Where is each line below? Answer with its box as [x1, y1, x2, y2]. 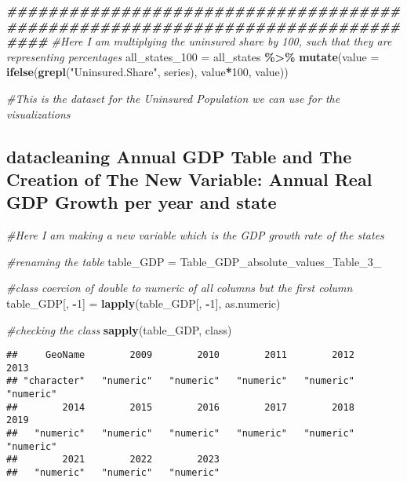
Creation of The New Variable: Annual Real [6, 166, 372, 191]
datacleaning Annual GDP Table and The [6, 144, 352, 168]
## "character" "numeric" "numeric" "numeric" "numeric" [6, 375, 354, 387]
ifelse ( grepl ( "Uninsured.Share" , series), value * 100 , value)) [6, 64, 289, 80]
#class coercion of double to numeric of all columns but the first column [6, 279, 353, 296]
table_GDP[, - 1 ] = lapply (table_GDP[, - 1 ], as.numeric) [6, 294, 281, 311]
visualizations [6, 105, 71, 122]
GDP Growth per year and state [6, 190, 277, 214]
